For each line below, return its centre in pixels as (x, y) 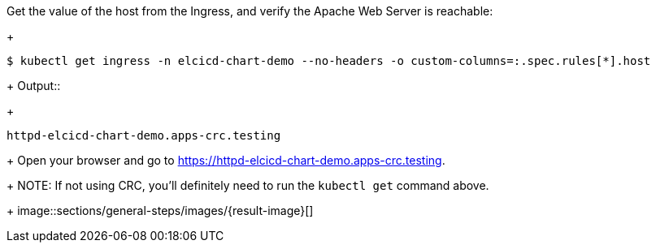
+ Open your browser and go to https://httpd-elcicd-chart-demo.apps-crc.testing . (226, 160)
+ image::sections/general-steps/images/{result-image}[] (160, 210)
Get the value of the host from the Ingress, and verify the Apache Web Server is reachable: (250, 11)
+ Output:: (34, 86)
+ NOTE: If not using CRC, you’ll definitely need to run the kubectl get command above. (248, 185)
